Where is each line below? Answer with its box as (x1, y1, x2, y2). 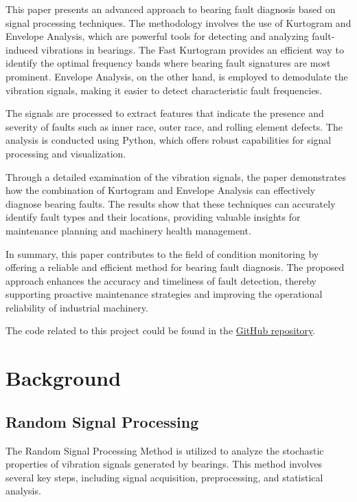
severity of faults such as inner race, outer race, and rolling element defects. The (5, 119, 343, 133)
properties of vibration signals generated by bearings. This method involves (5, 457, 323, 471)
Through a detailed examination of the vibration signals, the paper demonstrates (5, 169, 346, 184)
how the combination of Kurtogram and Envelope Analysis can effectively (5, 183, 316, 197)
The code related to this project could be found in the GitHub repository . (5, 323, 316, 338)
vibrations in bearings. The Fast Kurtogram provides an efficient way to (41, 42, 345, 56)
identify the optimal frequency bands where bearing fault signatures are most (5, 56, 331, 70)
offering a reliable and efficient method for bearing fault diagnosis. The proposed (5, 260, 345, 274)
